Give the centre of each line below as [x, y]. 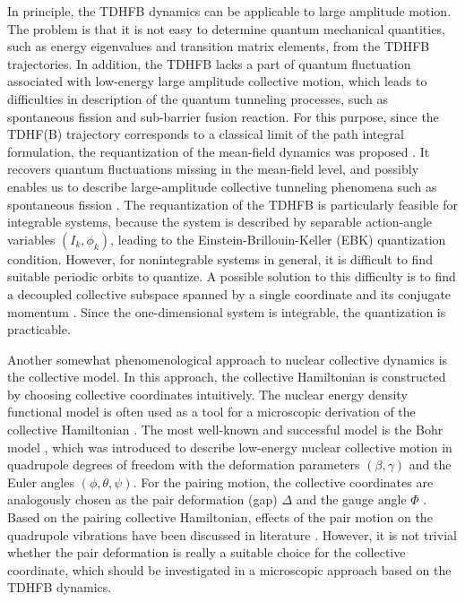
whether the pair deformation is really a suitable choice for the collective [207, 552]
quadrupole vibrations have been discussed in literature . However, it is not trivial [232, 534]
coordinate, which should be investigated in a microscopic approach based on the [229, 569]
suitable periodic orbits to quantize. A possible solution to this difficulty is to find [232, 276]
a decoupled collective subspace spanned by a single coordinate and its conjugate [229, 293]
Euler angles [41, 482]
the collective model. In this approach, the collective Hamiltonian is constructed [227, 377]
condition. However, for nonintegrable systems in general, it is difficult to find [220, 258]
